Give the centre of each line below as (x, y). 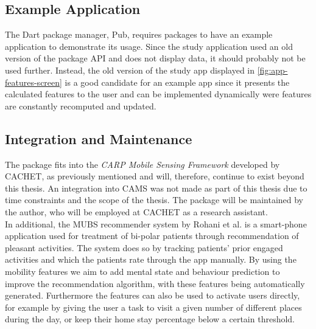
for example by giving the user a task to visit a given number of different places (153, 307)
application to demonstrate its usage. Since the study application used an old (149, 46)
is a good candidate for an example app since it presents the (177, 82)
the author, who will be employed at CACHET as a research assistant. (136, 211)
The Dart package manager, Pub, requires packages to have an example (139, 34)
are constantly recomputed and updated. (81, 106)
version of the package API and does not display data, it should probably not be (155, 58)
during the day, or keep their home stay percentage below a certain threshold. (150, 319)
